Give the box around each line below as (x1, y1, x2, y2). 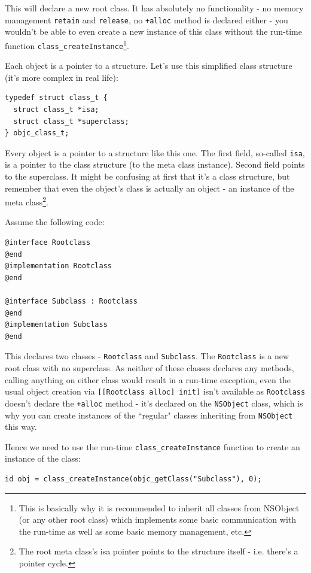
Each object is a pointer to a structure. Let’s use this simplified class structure (5, 59, 292, 72)
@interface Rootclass (5, 238, 91, 247)
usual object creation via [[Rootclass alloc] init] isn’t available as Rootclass (5, 385, 306, 398)
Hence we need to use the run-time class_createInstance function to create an (5, 440, 300, 453)
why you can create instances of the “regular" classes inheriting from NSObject (5, 408, 293, 421)
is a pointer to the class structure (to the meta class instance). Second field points (5, 158, 305, 171)
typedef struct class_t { (5, 93, 108, 102)
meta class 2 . (5, 194, 48, 208)
